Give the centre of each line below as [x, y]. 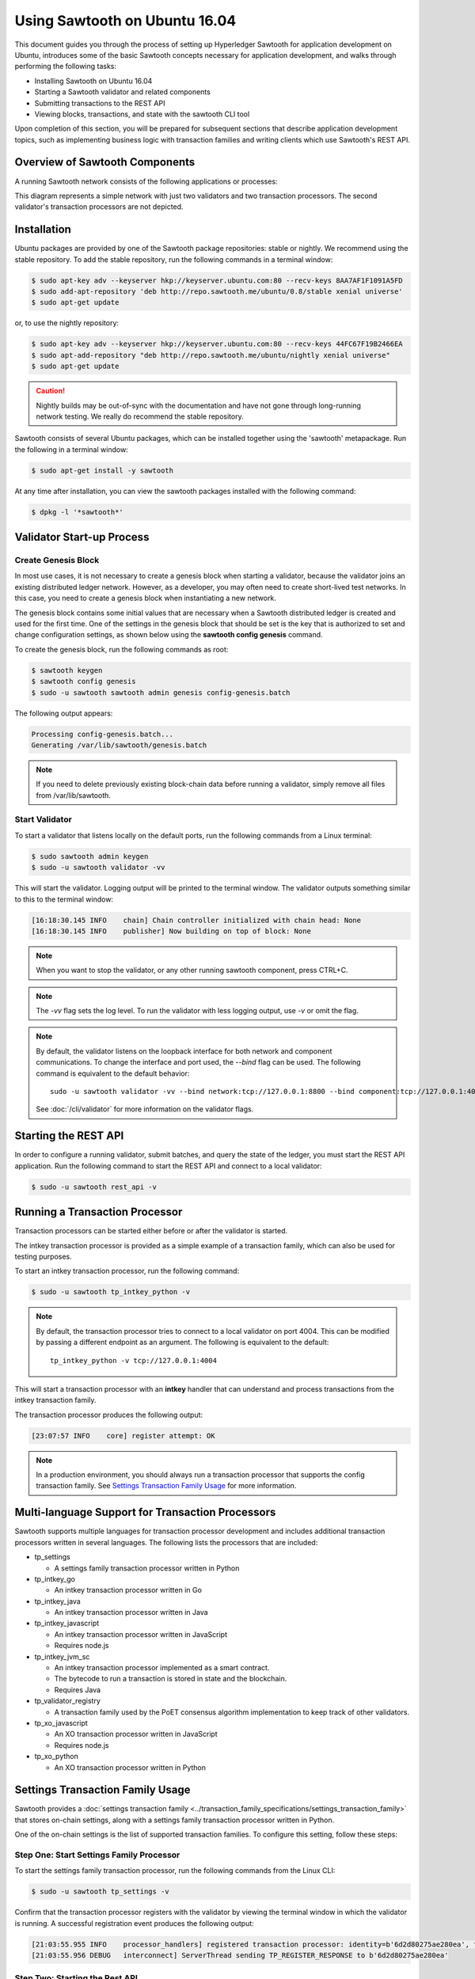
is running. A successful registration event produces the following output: [135, 1923]
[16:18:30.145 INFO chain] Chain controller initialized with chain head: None [196, 920]
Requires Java [78, 1689]
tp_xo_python [57, 1757]
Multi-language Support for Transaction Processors [145, 1512]
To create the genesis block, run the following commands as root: [122, 649]
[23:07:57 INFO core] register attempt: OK [123, 1436]
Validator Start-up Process [82, 537]
